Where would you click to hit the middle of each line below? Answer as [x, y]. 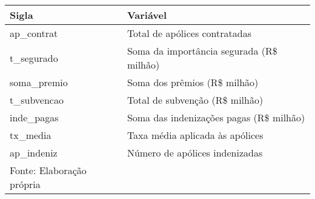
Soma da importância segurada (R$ [202, 51]
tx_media [31, 135]
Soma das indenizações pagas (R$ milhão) [216, 117]
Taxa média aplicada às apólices [195, 135]
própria [25, 184]
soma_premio [39, 82]
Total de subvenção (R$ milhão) [195, 100]
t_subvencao [37, 100]
